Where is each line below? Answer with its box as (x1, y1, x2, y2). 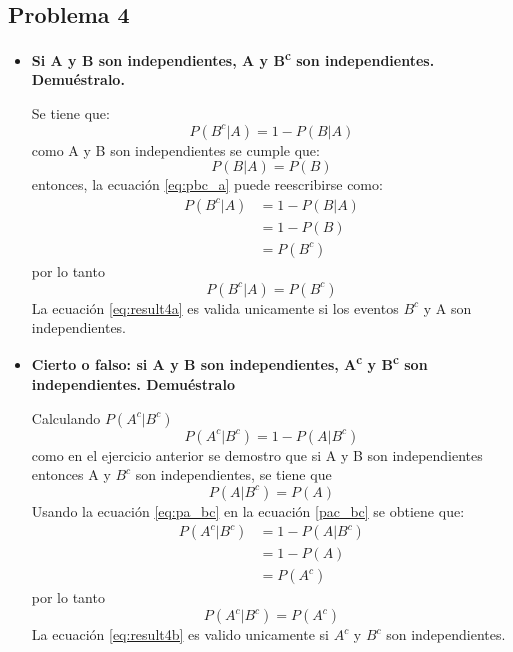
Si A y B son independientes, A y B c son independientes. (31, 47, 435, 70)
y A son (423, 297, 472, 318)
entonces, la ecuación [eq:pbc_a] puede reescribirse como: (31, 174, 383, 195)
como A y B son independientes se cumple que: (31, 139, 320, 160)
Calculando (31, 407, 101, 428)
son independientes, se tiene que (135, 464, 332, 485)
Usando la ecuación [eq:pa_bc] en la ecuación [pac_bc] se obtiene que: (31, 500, 465, 521)
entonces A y (31, 464, 111, 485)
